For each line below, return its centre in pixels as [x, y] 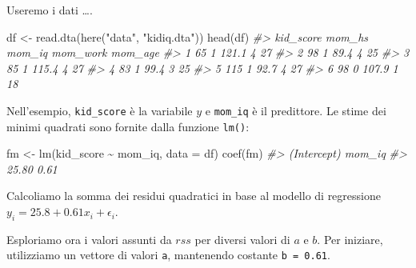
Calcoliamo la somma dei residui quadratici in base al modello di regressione [194, 196]
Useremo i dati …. [50, 10]
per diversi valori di [242, 239]
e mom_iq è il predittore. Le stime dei [296, 110]
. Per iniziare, [350, 239]
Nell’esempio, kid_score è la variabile [100, 110]
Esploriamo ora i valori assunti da [89, 239]
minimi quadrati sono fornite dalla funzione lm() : [128, 126]
